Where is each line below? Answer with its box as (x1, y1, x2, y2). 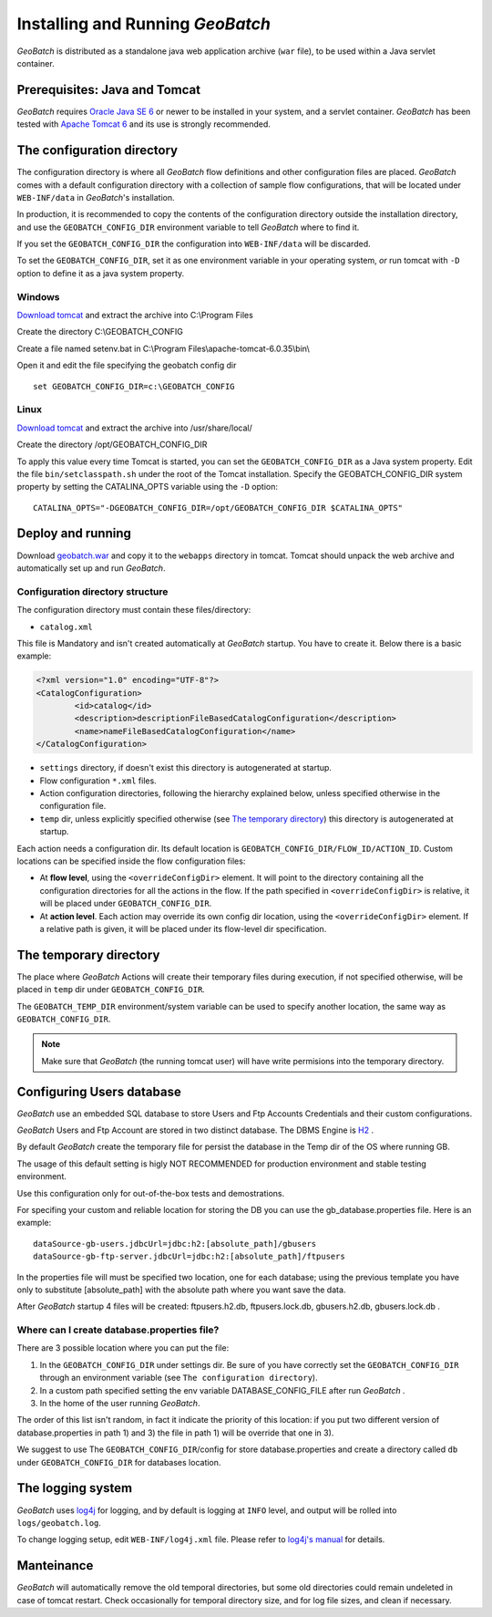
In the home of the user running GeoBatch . (39, 1398, 200, 1409)
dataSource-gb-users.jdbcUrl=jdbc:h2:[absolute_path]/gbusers (33, 1239, 317, 1249)
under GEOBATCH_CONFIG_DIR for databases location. (16, 1456, 221, 1467)
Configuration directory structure (16, 585, 169, 597)
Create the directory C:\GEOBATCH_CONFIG (16, 327, 184, 337)
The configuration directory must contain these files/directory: (16, 605, 251, 616)
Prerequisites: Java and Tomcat (16, 82, 200, 98)
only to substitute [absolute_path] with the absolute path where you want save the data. (16, 1284, 346, 1295)
